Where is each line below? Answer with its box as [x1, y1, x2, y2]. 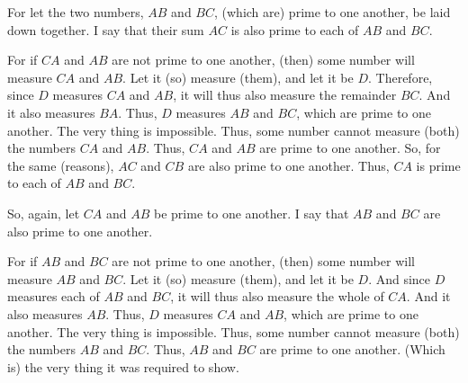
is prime [416, 156, 461, 174]
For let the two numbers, [7, 3, 144, 21]
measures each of [7, 287, 100, 306]
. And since [368, 269, 431, 288]
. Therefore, [368, 67, 433, 86]
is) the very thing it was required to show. [7, 357, 239, 376]
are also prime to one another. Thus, [187, 156, 390, 174]
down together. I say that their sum [7, 20, 204, 39]
